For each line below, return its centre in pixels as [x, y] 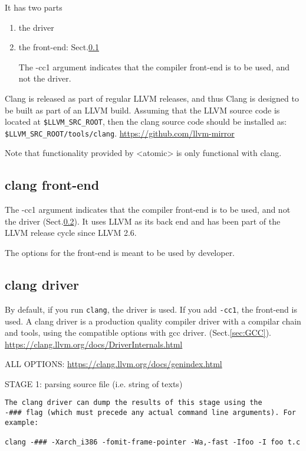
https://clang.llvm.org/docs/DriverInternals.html [94, 344]
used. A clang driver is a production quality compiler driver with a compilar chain [153, 321]
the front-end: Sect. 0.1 [59, 47]
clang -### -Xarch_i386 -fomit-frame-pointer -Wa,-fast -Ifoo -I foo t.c [153, 442]
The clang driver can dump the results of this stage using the [134, 403]
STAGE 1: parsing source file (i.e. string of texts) [94, 383]
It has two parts [34, 7]
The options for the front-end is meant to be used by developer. [120, 253]
